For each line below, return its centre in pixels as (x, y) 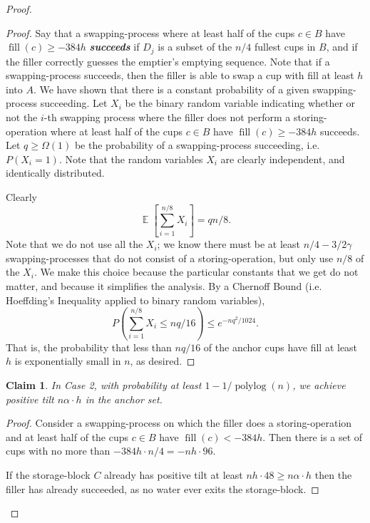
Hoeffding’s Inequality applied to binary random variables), (135, 300)
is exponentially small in (68, 361)
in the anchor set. (124, 399)
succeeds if (114, 47)
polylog (251, 386)
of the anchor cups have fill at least (281, 347)
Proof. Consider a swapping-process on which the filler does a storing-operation (179, 423)
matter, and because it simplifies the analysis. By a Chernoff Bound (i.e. (164, 285)
